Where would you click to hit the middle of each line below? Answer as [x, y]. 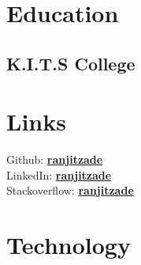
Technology [69, 245]
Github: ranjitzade [55, 159]
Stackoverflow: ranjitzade [70, 190]
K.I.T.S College [71, 63]
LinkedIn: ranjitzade [59, 174]
